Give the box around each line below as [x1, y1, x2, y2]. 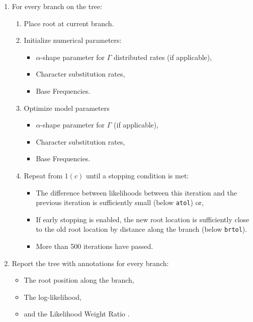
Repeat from [24, 170, 63, 180]
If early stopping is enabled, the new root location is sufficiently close [36, 214, 249, 224]
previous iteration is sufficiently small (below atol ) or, [36, 197, 204, 208]
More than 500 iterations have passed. [36, 241, 153, 251]
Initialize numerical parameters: [24, 35, 122, 45]
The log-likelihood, [24, 291, 81, 302]
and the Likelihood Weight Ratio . [24, 308, 130, 319]
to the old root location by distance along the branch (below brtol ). [36, 224, 247, 234]
